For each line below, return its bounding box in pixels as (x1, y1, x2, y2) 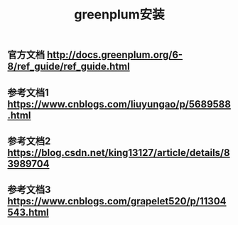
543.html (7, 206, 50, 219)
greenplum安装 (74, 6, 165, 23)
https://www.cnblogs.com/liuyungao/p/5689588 (7, 98, 231, 110)
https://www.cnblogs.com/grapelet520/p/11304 (7, 195, 227, 207)
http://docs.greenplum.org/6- (46, 49, 183, 61)
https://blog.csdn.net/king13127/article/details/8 (7, 147, 230, 159)
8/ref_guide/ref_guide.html (7, 61, 130, 73)
